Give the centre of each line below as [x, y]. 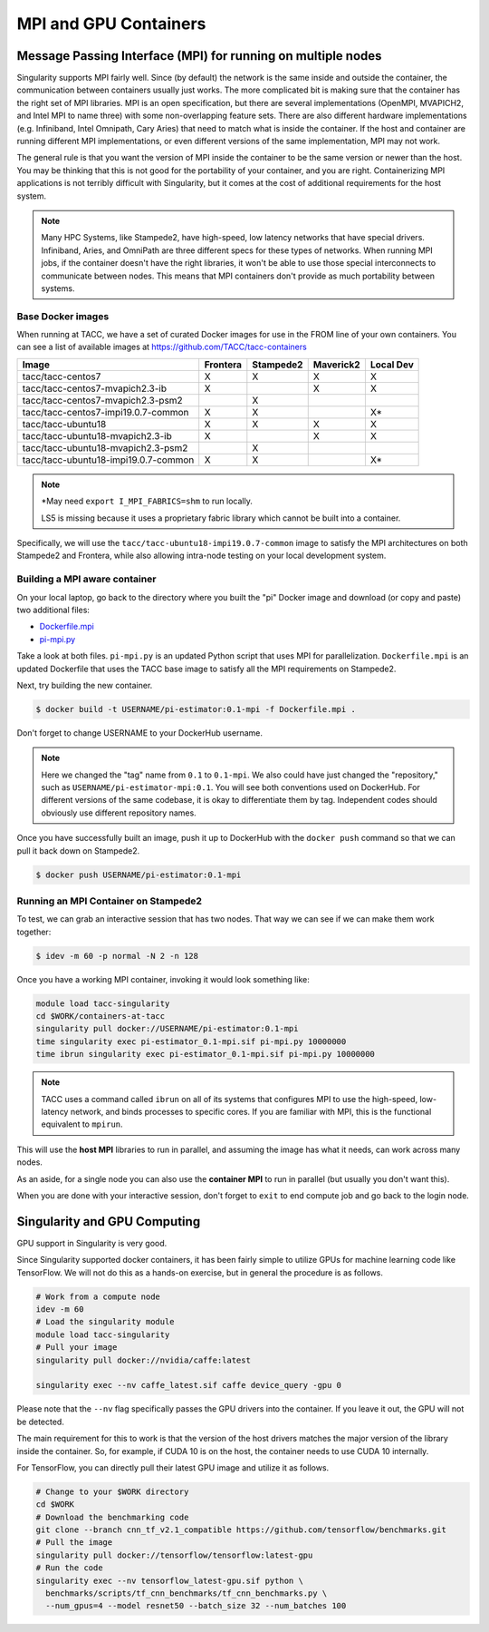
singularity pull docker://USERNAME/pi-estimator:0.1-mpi [167, 1029]
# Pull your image [77, 1348]
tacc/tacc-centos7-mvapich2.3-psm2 [102, 400]
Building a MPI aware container [86, 579]
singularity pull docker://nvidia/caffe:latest [143, 1360]
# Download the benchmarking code [112, 1517]
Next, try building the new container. [85, 685]
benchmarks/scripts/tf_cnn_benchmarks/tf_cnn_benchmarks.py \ [187, 1593]
